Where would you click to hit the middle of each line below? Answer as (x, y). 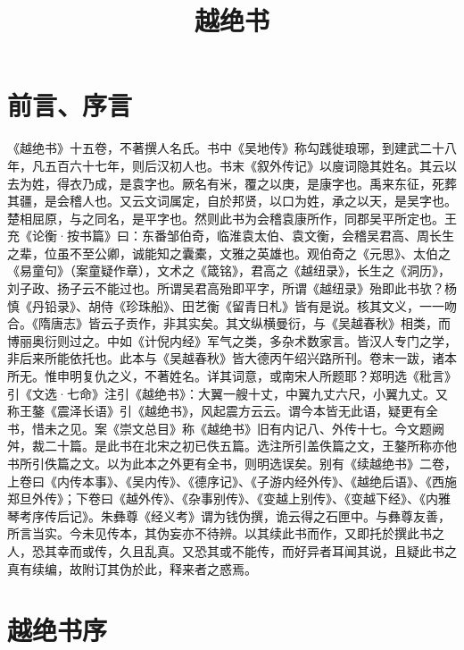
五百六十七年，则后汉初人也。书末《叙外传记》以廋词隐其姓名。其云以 (250, 165)
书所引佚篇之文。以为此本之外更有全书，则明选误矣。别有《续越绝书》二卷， (232, 463)
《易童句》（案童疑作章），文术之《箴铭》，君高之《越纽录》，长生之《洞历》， (229, 270)
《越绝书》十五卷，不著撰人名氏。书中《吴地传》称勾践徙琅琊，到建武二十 (226, 148)
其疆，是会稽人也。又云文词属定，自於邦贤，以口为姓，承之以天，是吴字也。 (232, 201)
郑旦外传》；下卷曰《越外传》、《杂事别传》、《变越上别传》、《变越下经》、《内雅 (229, 498)
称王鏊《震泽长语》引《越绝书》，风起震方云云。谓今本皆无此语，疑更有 (216, 411)
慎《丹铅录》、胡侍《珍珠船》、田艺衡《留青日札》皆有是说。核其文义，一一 (226, 305)
